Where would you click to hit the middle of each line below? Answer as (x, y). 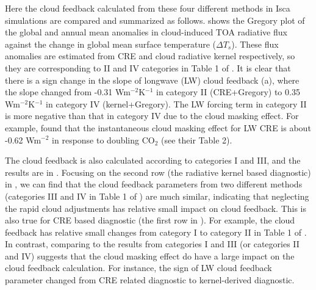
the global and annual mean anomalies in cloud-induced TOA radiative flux (146, 32)
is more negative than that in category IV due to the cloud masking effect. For (152, 116)
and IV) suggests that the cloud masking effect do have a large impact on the (150, 256)
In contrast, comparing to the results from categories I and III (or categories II (152, 244)
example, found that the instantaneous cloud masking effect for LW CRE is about (158, 127)
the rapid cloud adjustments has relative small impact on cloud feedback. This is (156, 208)
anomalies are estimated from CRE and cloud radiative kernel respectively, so (150, 56)
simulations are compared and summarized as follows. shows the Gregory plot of (155, 20)
